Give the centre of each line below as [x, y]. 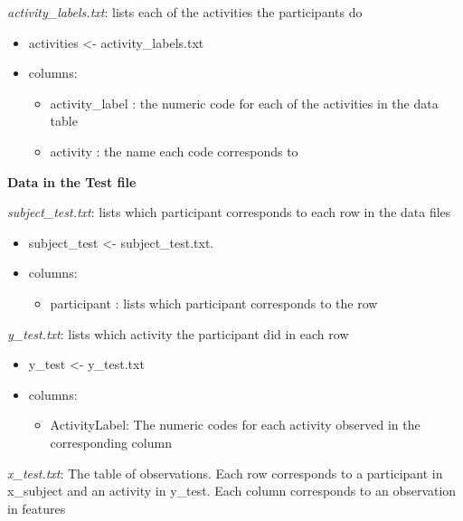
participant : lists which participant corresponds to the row [214, 303]
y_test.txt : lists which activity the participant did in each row [178, 333]
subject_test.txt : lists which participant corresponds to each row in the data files [229, 212]
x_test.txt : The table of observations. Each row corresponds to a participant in [225, 473]
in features [37, 508]
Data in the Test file [72, 181]
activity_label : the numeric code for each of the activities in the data [244, 103]
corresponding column [111, 442]
